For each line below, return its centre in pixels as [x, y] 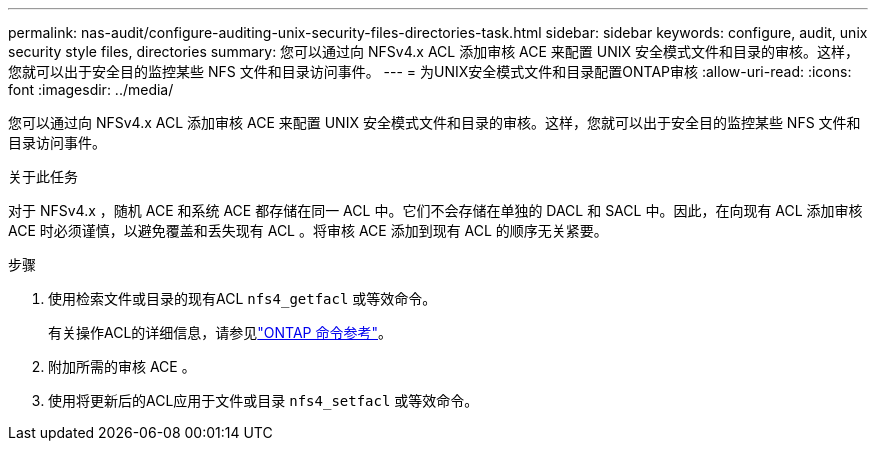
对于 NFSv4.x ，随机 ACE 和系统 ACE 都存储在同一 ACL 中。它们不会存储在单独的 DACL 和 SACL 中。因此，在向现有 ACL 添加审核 [435, 210]
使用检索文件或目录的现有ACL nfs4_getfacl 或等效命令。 [242, 298]
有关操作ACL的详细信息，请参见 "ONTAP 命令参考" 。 [220, 332]
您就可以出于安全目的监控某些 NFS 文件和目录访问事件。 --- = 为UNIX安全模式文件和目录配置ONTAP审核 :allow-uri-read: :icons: [430, 71]
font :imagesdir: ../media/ [91, 89]
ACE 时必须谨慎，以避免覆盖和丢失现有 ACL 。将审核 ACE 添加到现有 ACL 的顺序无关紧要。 [308, 230]
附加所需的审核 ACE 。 [122, 366]
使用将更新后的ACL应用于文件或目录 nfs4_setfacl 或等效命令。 [263, 400]
